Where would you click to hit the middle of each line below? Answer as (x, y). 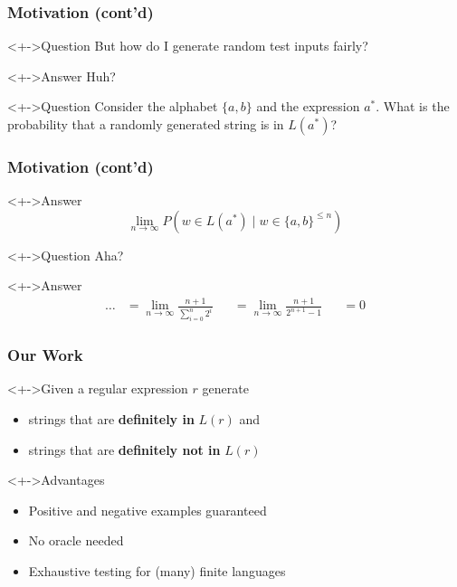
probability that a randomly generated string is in (146, 124)
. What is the (413, 106)
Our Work (45, 355)
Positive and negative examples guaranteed (148, 510)
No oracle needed (76, 540)
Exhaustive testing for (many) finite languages (157, 570)
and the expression (308, 106)
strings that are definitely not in (124, 449)
